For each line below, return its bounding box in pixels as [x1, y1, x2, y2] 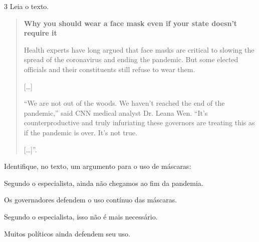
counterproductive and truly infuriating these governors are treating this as [24, 117, 255, 128]
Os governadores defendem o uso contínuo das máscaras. [4, 194, 177, 205]
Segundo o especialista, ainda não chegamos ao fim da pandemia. [4, 177, 203, 188]
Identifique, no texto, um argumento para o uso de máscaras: [4, 161, 191, 171]
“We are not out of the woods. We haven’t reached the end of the [24, 98, 225, 108]
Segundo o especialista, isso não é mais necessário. [4, 211, 158, 221]
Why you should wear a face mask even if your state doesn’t [24, 18, 237, 28]
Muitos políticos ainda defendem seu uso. [4, 228, 130, 238]
